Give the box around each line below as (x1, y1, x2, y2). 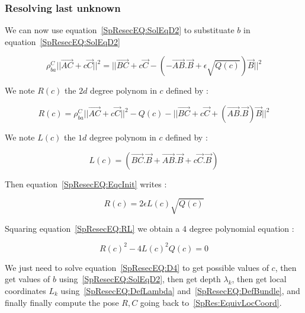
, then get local (232, 273, 287, 285)
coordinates (5, 285, 46, 297)
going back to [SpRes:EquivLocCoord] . (140, 296, 282, 308)
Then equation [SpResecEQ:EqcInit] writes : (5, 177, 167, 190)
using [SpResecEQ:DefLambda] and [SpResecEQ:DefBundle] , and (60, 285, 300, 297)
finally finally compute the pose (5, 296, 119, 308)
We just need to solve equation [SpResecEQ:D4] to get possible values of (5, 261, 269, 273)
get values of (5, 273, 50, 285)
